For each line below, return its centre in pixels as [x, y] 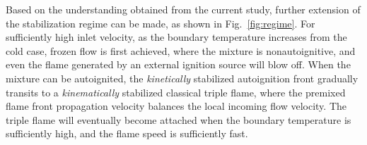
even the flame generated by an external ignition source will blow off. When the [178, 64]
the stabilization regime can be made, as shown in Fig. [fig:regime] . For [161, 23]
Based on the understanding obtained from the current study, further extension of [183, 9]
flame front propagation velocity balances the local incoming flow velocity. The [176, 106]
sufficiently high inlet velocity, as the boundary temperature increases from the [176, 37]
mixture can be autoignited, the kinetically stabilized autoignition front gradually [182, 78]
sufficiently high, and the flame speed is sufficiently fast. [127, 133]
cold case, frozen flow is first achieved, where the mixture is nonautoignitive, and [181, 50]
